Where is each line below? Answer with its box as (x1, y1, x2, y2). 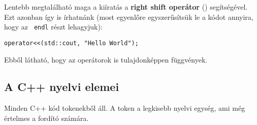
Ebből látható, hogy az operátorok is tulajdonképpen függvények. (4, 54, 208, 65)
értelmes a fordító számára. (4, 112, 89, 123)
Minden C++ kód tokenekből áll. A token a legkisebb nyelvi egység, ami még (4, 103, 245, 113)
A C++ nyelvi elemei (4, 79, 119, 95)
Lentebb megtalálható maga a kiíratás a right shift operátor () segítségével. (4, 2, 248, 12)
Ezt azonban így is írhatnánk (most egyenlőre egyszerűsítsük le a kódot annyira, (4, 11, 253, 22)
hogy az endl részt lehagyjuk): (4, 21, 103, 32)
